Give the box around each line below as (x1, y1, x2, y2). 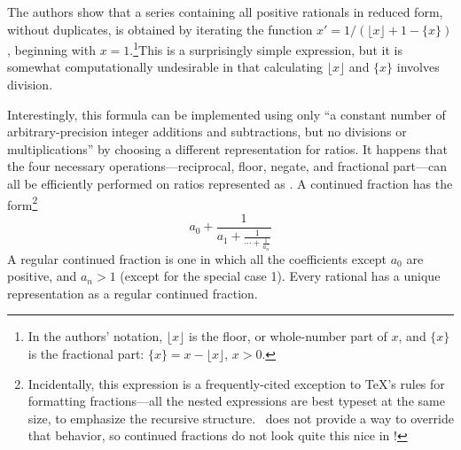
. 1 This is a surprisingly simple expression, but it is (129, 38, 402, 58)
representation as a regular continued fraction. (7, 283, 258, 302)
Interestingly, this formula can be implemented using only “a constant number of (7, 105, 446, 123)
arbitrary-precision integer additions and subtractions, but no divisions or (7, 122, 407, 141)
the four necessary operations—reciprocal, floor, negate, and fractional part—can (7, 157, 448, 175)
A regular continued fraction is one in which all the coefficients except (7, 249, 387, 268)
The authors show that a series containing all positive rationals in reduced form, (7, 3, 443, 20)
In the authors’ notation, (27, 327, 163, 345)
